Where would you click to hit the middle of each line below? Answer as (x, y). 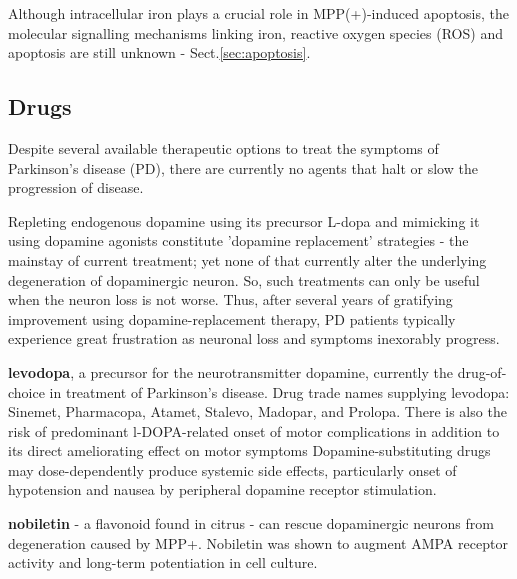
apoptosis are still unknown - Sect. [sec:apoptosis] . (159, 52)
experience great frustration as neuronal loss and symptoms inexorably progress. (254, 338)
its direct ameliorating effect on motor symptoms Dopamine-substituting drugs (249, 450)
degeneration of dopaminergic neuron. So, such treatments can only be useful (244, 279)
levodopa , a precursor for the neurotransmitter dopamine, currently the (230, 371)
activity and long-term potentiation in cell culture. (163, 562)
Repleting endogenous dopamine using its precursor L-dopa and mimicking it (244, 220)
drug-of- (482, 371)
